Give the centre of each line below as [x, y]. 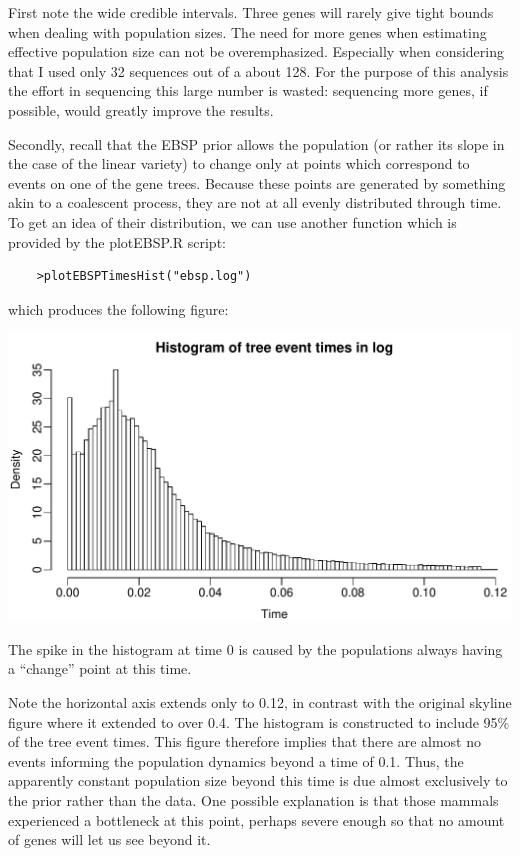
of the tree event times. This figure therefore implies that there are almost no [244, 741]
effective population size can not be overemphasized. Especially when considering [256, 51]
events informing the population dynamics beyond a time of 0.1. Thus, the [236, 760]
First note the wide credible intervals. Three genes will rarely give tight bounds [251, 12]
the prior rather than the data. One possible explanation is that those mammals [253, 799]
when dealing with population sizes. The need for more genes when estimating [247, 31]
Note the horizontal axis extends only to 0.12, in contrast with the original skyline [260, 702]
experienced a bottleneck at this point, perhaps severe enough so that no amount [256, 819]
